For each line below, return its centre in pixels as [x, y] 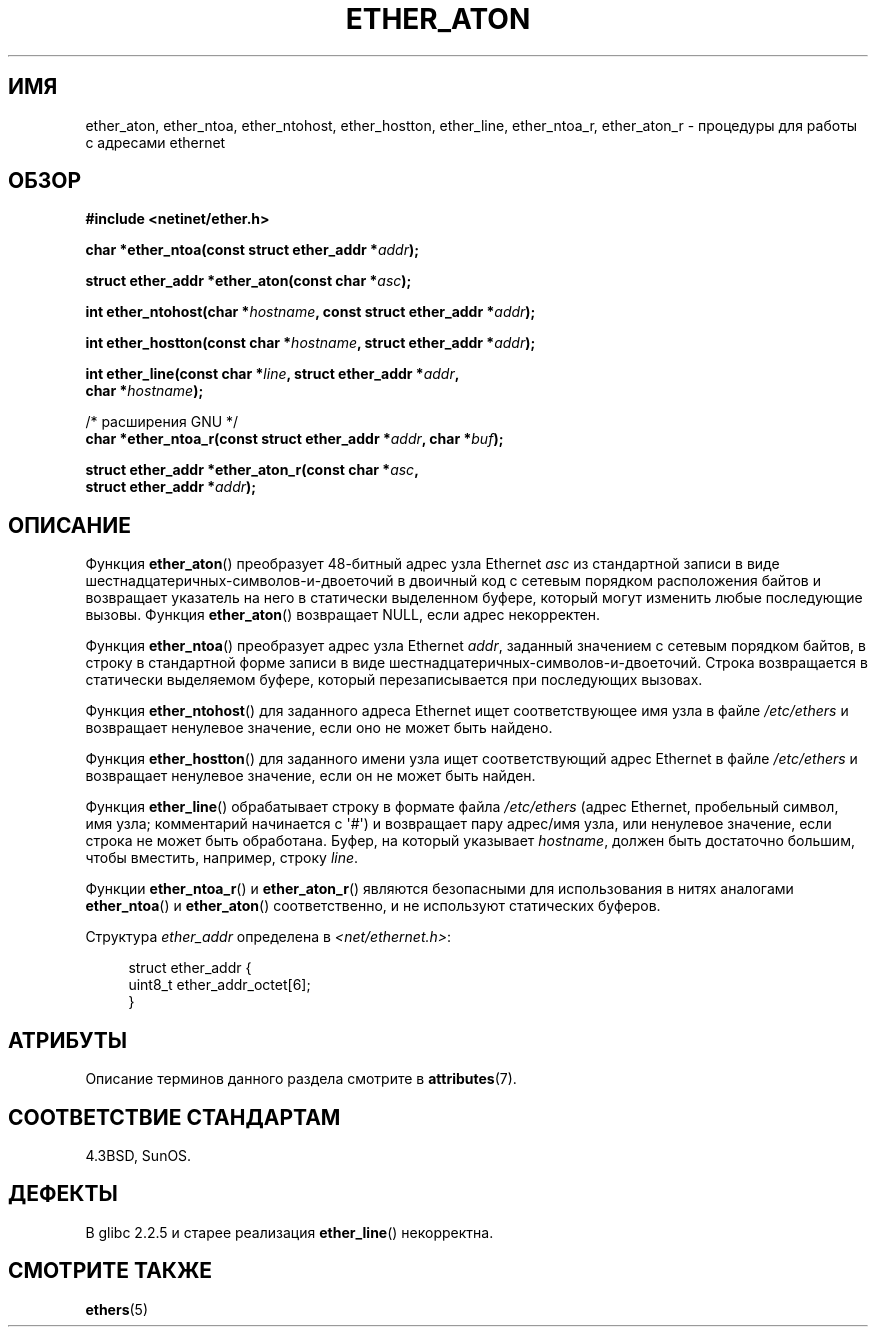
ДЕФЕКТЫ [63, 1194]
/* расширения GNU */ [162, 422]
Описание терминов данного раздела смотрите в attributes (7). [301, 1079]
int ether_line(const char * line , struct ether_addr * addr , [272, 374]
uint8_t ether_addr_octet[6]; [219, 985]
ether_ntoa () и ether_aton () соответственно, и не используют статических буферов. [373, 906]
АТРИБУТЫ [68, 1040]
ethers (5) [117, 1309]
